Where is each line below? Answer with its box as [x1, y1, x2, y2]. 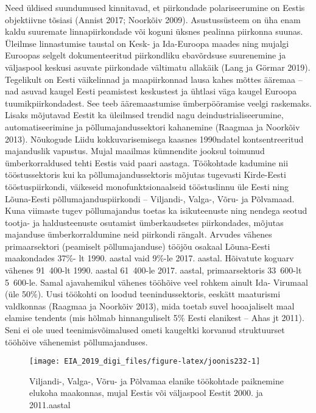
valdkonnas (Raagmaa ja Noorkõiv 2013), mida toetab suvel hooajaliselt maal [5, 299, 295, 312]
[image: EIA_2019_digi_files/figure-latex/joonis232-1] [29, 357, 261, 366]
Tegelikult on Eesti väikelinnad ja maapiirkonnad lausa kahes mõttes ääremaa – [5, 72, 303, 85]
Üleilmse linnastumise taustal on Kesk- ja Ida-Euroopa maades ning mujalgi [5, 37, 289, 49]
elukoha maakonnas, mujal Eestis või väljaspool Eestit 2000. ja [29, 386, 263, 399]
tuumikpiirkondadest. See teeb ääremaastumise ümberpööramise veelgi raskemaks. [5, 96, 312, 109]
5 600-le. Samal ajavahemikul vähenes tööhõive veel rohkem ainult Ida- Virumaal [5, 275, 308, 288]
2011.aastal [29, 398, 71, 411]
